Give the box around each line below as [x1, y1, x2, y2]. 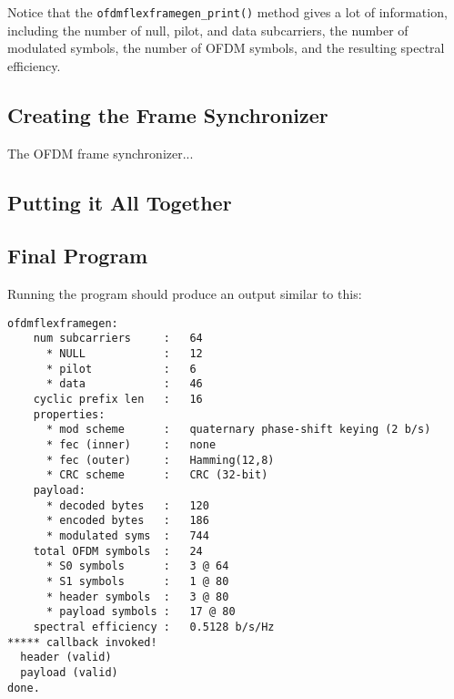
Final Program [7, 242, 148, 270]
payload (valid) [20, 665, 118, 679]
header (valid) [20, 651, 112, 664]
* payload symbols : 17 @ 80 [45, 605, 236, 619]
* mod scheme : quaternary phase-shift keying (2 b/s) [45, 423, 431, 437]
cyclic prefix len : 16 [33, 393, 203, 406]
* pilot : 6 [45, 362, 197, 375]
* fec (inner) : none [45, 438, 217, 452]
